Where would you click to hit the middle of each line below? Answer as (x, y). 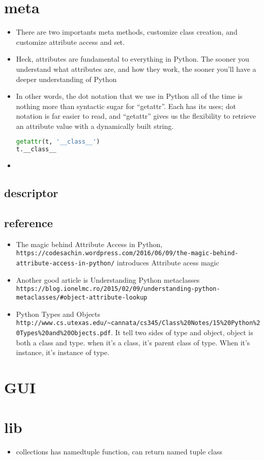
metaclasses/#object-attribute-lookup (82, 297)
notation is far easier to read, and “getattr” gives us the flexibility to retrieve (136, 116)
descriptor (31, 193)
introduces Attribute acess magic (168, 263)
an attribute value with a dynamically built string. (95, 126)
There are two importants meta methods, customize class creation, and (127, 32)
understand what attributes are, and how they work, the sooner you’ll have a (136, 69)
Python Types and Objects (58, 314)
